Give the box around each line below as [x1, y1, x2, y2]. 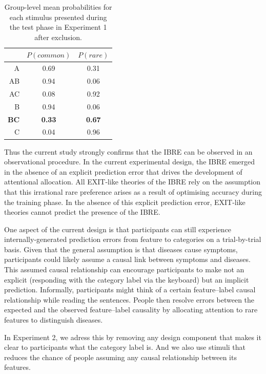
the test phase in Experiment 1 [9, 22, 107, 32]
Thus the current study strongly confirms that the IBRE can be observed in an [4, 146, 253, 157]
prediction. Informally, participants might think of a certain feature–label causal [4, 284, 256, 295]
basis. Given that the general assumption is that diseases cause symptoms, [4, 244, 238, 254]
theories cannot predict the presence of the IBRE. [4, 207, 160, 217]
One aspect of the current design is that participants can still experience [4, 223, 232, 234]
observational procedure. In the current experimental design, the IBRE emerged [4, 156, 255, 167]
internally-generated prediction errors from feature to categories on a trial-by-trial [4, 234, 261, 245]
